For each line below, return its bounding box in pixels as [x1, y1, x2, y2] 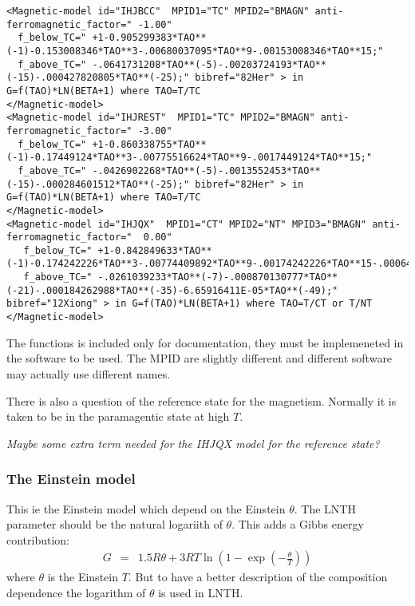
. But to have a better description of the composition [128, 568, 388, 585]
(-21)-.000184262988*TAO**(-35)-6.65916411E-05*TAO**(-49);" [6, 284, 338, 296]
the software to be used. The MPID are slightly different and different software [6, 350, 393, 366]
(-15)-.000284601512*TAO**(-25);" [6, 178, 190, 190]
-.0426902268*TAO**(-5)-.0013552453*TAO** [92, 164, 321, 176]
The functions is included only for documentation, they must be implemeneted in [6, 334, 404, 351]
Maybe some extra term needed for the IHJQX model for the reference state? [6, 434, 380, 451]
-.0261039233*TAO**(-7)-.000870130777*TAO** [97, 271, 338, 283]
